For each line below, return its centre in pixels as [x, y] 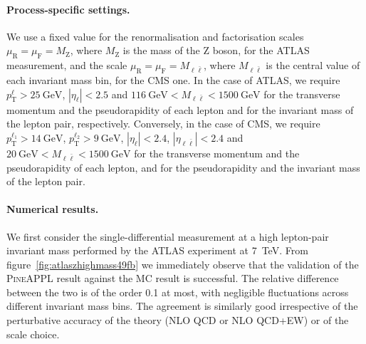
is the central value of [313, 65]
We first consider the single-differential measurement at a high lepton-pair [168, 236]
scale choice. [33, 334]
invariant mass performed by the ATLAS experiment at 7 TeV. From [157, 250]
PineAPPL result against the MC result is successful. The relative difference [173, 278]
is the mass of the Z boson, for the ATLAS [216, 50]
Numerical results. [53, 209]
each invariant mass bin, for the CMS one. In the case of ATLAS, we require [173, 79]
